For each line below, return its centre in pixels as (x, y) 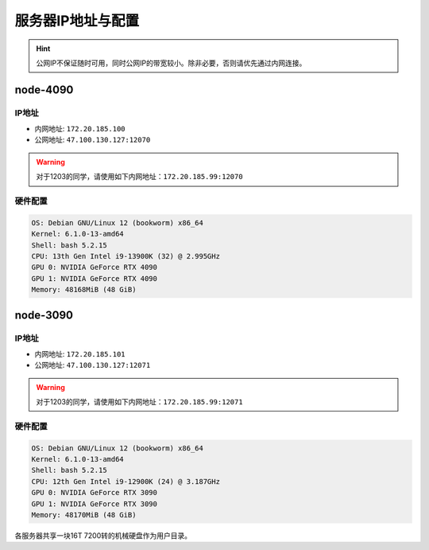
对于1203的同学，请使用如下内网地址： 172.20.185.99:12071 (139, 402)
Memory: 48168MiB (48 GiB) (84, 290)
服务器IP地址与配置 (77, 21)
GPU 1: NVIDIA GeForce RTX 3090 (95, 504)
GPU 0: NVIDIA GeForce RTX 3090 (95, 493)
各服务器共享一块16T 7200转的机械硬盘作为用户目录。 (103, 535)
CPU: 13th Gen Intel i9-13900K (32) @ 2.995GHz (126, 256)
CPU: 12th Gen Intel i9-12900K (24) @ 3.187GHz (126, 481)
